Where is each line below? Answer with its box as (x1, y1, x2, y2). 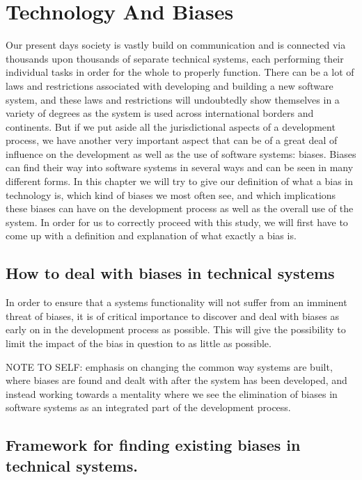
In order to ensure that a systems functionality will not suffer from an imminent (6, 295, 347, 310)
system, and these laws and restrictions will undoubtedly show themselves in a (6, 92, 340, 106)
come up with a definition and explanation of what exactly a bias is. (6, 228, 297, 243)
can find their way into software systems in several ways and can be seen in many (6, 160, 354, 175)
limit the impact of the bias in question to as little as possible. (6, 336, 271, 351)
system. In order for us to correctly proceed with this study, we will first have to (6, 214, 348, 229)
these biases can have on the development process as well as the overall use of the (6, 201, 354, 216)
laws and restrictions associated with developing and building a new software (6, 78, 333, 93)
